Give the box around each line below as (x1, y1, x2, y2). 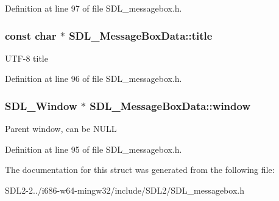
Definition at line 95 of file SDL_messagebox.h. (5, 142, 182, 155)
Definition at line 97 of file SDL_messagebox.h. (5, 2, 182, 14)
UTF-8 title (5, 51, 48, 64)
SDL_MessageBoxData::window (90, 98, 250, 113)
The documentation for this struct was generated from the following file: (5, 163, 275, 176)
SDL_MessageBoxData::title (69, 27, 213, 43)
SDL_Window (5, 98, 77, 113)
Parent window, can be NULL (5, 122, 117, 135)
